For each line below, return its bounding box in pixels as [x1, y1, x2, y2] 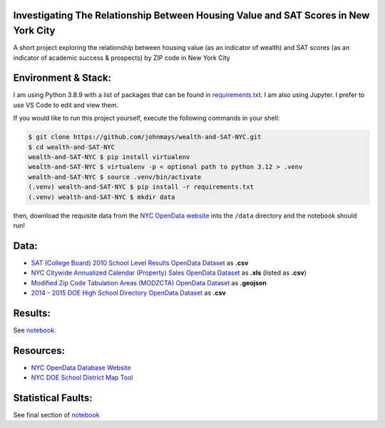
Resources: [13, 345, 66, 357]
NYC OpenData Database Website [31, 363, 131, 372]
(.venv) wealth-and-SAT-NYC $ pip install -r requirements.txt [28, 183, 255, 191]
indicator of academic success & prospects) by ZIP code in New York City [13, 53, 231, 62]
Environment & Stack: [13, 72, 112, 84]
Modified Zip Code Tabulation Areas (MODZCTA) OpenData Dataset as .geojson [31, 278, 267, 287]
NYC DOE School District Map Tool [31, 373, 133, 382]
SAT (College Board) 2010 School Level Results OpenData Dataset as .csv [31, 258, 249, 267]
